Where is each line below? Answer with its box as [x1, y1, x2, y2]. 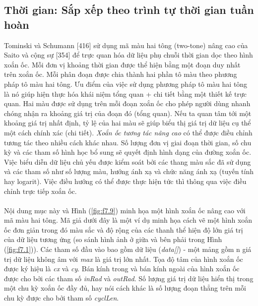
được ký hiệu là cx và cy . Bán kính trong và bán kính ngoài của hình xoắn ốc [4, 263, 240, 274]
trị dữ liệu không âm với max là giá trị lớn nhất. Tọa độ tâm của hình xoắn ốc [4, 253, 243, 264]
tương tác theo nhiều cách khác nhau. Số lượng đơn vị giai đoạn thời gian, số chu [4, 137, 252, 147]
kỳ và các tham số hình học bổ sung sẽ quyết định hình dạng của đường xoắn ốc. [4, 147, 252, 157]
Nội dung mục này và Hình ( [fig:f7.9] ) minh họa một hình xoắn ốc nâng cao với [4, 205, 246, 215]
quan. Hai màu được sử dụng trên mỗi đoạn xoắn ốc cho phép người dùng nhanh [4, 98, 251, 109]
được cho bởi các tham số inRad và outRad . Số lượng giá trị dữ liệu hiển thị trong [4, 273, 254, 283]
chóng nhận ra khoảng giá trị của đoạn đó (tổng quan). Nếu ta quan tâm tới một [4, 108, 252, 118]
